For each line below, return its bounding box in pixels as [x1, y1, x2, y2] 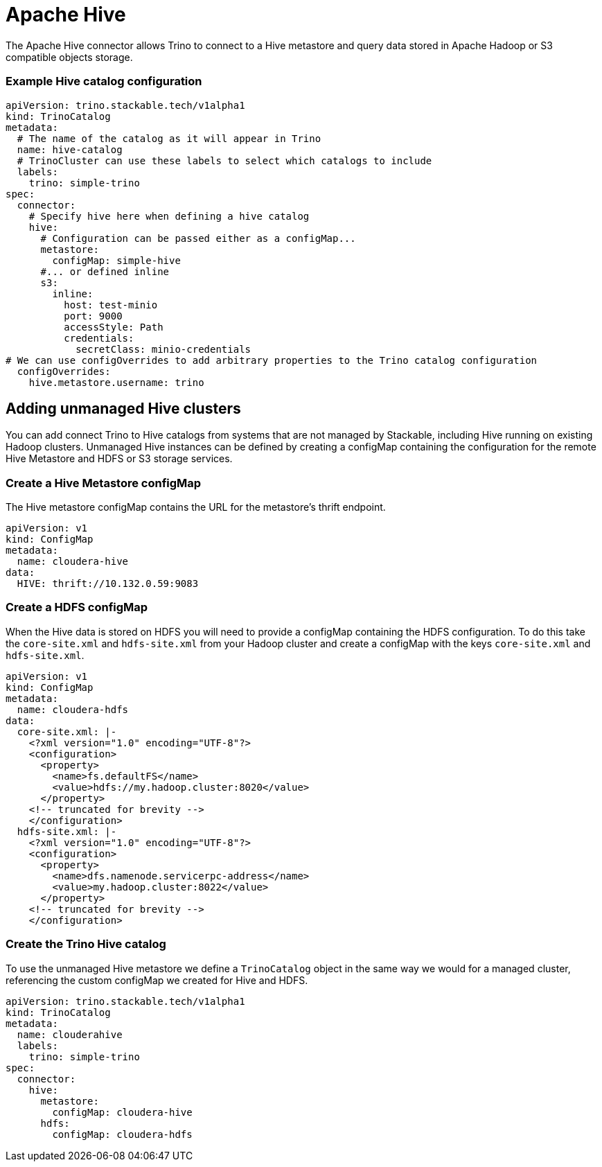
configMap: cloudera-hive [52, 1106, 193, 1118]
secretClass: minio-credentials [76, 343, 251, 355]
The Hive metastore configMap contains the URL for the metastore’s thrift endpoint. [6, 501, 386, 514]
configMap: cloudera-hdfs [52, 1128, 193, 1140]
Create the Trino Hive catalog [6, 937, 166, 951]
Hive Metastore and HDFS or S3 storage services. [6, 453, 233, 465]
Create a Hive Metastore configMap [6, 475, 202, 490]
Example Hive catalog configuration [6, 74, 202, 89]
